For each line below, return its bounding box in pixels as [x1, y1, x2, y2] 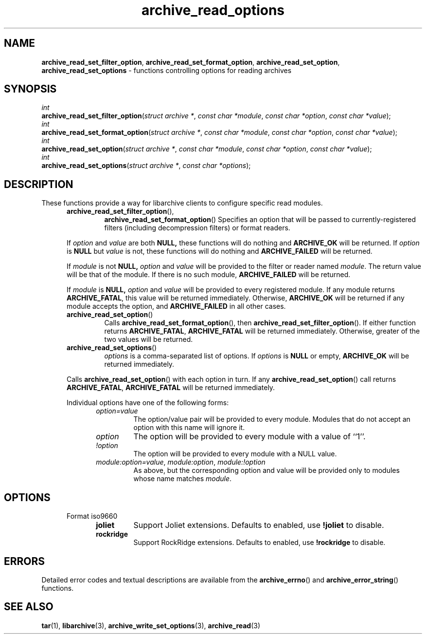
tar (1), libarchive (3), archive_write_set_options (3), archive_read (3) [41, 621, 261, 630]
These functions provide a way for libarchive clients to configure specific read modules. [41, 199, 323, 207]
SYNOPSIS [4, 83, 57, 95]
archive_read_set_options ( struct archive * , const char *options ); [41, 161, 251, 170]
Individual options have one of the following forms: [67, 398, 229, 407]
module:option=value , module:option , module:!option [96, 458, 266, 467]
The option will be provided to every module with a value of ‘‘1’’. [133, 432, 366, 442]
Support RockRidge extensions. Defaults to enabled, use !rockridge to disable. [133, 538, 386, 547]
